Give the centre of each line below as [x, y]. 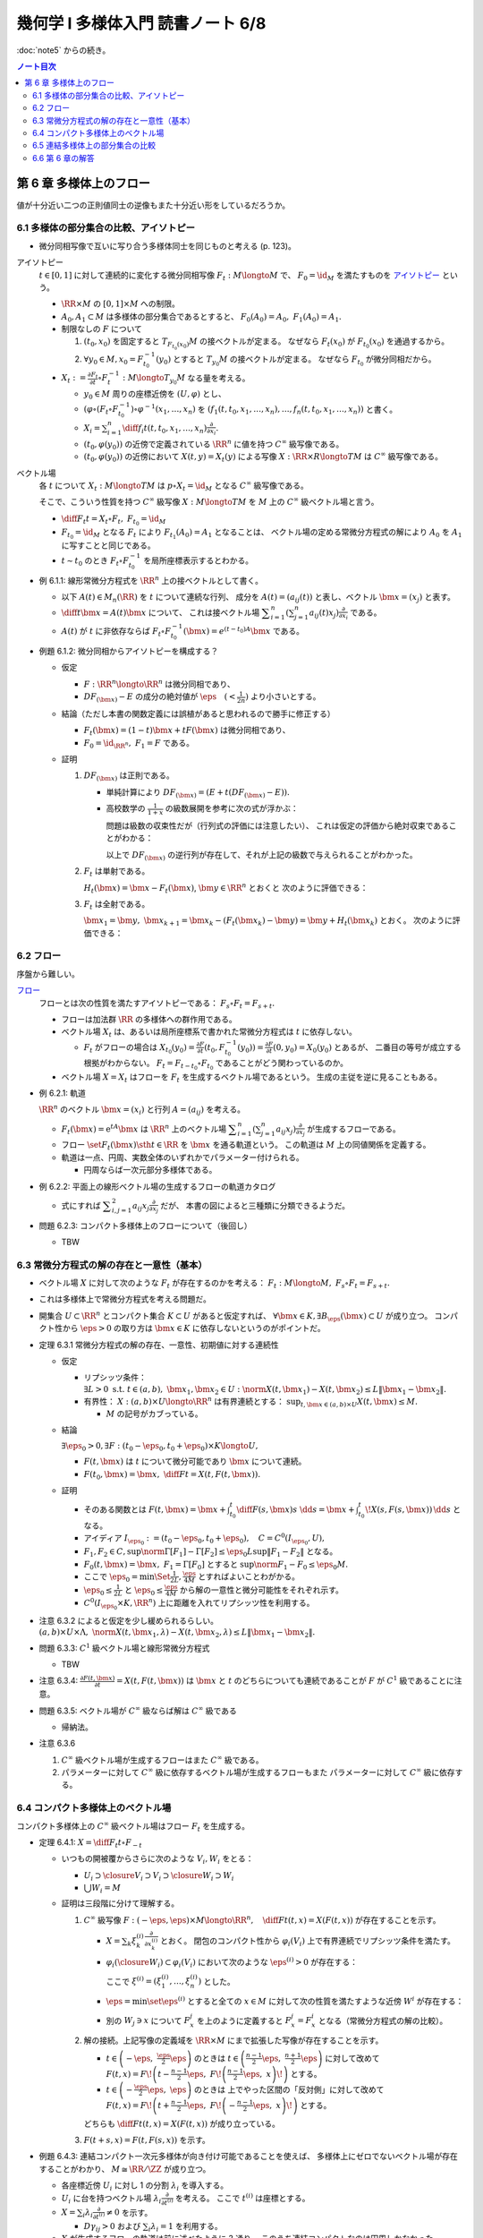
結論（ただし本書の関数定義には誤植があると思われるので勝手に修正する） [198, 713]
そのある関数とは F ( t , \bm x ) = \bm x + [155, 1509]
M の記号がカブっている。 [154, 1414]
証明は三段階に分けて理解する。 [120, 1903]
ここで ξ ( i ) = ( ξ [134, 1981]
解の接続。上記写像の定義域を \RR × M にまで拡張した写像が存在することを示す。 [233, 2040]
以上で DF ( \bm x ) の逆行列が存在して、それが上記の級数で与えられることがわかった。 [262, 855]
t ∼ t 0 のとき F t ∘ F [95, 562]
